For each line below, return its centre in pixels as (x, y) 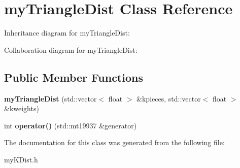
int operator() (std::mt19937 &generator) (71, 125)
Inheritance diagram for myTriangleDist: (67, 33)
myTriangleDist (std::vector (50, 98)
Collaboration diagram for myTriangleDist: (71, 49)
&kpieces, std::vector (169, 98)
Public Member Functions (74, 77)
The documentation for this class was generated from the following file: (114, 142)
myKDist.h (21, 159)
